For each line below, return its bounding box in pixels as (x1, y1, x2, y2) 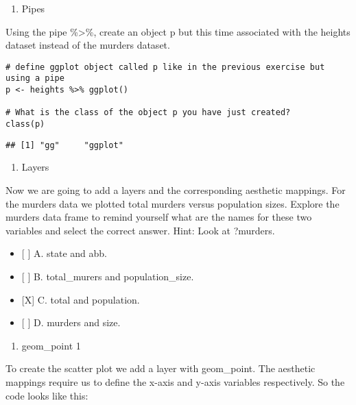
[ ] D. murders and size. (21, 315, 121, 330)
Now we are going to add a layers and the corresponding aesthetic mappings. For (5, 182, 346, 197)
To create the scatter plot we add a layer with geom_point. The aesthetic (5, 361, 316, 376)
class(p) (5, 119, 45, 130)
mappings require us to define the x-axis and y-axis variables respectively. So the (5, 374, 345, 389)
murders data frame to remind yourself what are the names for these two (5, 210, 312, 224)
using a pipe (5, 73, 64, 84)
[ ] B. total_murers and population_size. (21, 269, 194, 283)
